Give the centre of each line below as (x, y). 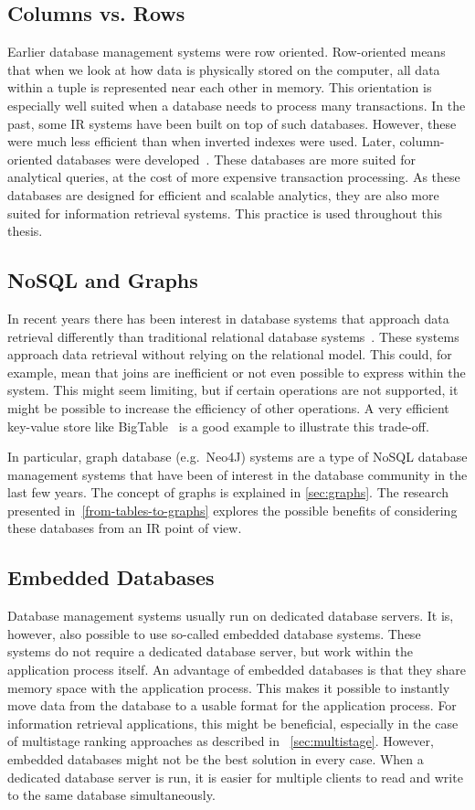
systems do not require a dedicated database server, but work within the (210, 651)
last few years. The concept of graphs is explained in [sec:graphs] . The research (228, 492)
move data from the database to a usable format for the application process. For (232, 705)
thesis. (25, 231)
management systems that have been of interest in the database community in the (237, 474)
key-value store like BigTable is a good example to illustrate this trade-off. (218, 426)
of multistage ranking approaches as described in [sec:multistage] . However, (221, 741)
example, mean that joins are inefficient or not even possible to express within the (237, 372)
